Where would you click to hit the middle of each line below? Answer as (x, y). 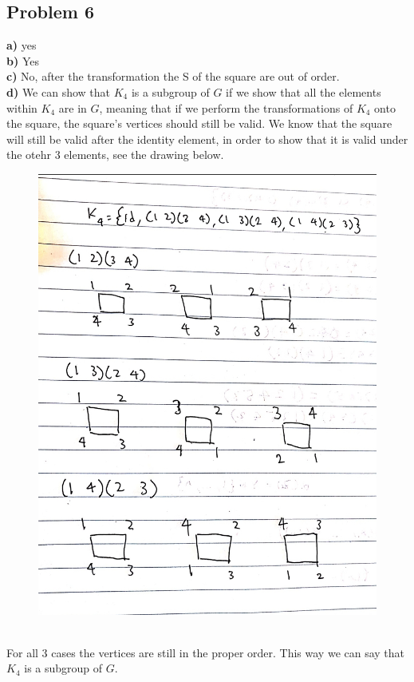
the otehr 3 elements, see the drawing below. (115, 155)
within (22, 107)
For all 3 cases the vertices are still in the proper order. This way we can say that (206, 652)
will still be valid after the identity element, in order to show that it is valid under (207, 139)
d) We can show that (59, 91)
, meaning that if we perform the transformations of (226, 107)
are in (73, 107)
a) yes (22, 45)
